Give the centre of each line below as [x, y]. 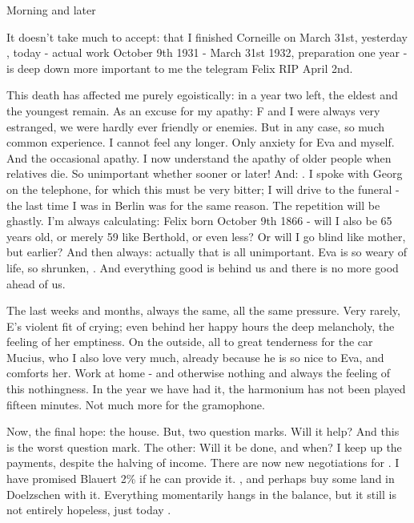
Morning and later [51, 10]
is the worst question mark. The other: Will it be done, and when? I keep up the [204, 447]
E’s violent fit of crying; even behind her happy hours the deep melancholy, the [201, 326]
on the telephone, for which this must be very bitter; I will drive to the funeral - [203, 189]
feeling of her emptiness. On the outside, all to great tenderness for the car [190, 342]
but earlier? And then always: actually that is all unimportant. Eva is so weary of [207, 252]
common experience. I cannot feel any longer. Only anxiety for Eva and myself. [201, 142]
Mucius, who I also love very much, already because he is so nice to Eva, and [195, 357]
